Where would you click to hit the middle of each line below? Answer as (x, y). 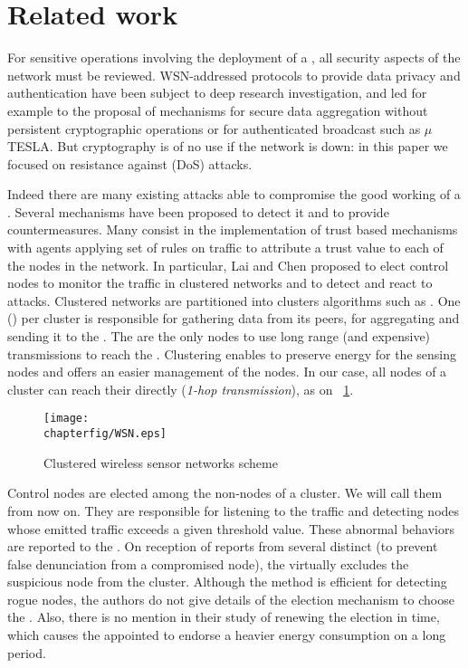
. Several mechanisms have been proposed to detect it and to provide (198, 211)
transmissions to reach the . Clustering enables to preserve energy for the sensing (232, 353)
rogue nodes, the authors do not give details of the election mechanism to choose (231, 599)
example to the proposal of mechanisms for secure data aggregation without (218, 110)
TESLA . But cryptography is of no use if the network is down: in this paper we (228, 146)
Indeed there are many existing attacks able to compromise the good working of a (234, 194)
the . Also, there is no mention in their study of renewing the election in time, (224, 617)
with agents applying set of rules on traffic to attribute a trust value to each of (225, 248)
